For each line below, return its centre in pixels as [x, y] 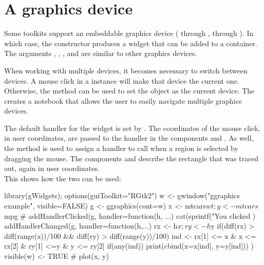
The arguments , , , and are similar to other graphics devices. [101, 53]
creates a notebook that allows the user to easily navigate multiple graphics [123, 100]
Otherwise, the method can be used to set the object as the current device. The [129, 91]
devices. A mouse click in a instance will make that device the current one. [122, 80]
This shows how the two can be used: [63, 178]
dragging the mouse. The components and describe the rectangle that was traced [131, 158]
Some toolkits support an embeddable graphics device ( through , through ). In [129, 33]
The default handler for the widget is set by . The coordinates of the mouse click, [132, 128]
